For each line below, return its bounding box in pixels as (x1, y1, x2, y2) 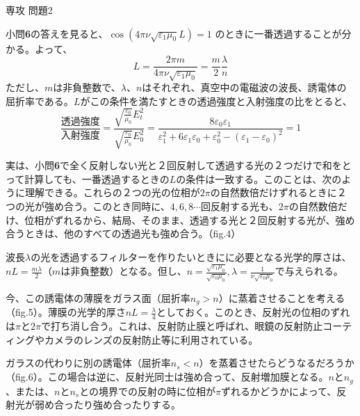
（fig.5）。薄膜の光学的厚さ (6, 305, 126, 319)
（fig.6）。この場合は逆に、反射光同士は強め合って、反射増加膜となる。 (6, 369, 329, 384)
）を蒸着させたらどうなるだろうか (199, 355, 354, 370)
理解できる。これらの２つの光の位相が (24, 185, 200, 200)
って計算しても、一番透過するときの (6, 171, 170, 186)
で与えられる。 (275, 264, 343, 278)
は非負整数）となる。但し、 (60, 264, 187, 278)
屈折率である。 (6, 93, 74, 108)
